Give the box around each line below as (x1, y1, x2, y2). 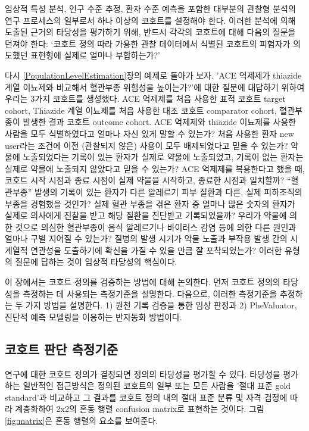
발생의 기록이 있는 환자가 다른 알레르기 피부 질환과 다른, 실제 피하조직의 (34, 185, 302, 198)
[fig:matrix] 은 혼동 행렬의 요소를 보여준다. (5, 414, 158, 427)
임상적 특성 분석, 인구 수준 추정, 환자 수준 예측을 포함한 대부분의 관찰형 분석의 (5, 2, 296, 14)
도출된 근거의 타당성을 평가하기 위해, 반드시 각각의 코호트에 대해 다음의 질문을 (5, 26, 296, 38)
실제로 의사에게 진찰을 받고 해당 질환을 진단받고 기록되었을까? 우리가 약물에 (5, 209, 287, 221)
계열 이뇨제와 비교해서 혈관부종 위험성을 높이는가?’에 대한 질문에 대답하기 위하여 (5, 80, 305, 93)
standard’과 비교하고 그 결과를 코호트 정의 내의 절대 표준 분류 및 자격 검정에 (5, 391, 288, 403)
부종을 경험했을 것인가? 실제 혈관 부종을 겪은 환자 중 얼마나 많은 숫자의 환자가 (5, 197, 295, 210)
